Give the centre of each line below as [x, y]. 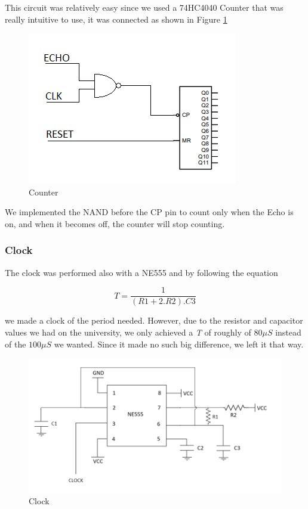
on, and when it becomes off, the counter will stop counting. [115, 223]
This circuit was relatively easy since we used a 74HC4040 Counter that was [144, 7]
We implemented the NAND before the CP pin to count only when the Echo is [149, 212]
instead [288, 332]
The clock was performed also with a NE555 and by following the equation [141, 272]
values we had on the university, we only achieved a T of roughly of [128, 332]
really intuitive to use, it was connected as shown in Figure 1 [116, 19]
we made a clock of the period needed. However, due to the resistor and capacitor [154, 320]
